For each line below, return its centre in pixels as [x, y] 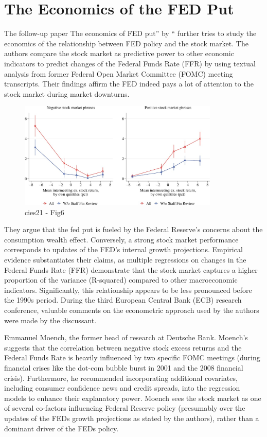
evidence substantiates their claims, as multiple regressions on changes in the [125, 260]
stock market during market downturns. [67, 93]
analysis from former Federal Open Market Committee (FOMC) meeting [119, 73]
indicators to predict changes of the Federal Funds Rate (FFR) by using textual [130, 63]
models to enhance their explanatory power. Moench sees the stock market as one [133, 398]
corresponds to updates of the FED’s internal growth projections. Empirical [123, 249]
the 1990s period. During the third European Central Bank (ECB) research [123, 300]
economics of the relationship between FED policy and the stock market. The [126, 43]
